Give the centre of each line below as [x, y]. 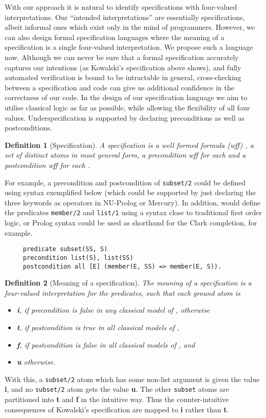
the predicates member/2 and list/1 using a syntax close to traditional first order [133, 212]
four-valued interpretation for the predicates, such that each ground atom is [123, 292]
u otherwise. [36, 362]
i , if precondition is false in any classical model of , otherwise [113, 310]
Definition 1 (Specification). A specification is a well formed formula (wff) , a [129, 145]
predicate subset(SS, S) [65, 249]
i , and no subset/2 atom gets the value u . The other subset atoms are [117, 389]
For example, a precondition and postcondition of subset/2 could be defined [125, 182]
